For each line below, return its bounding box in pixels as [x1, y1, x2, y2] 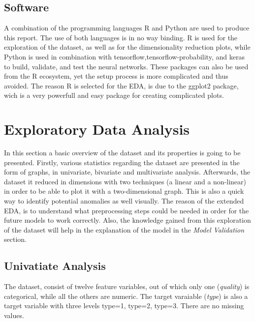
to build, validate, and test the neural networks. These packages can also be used [4, 61, 249, 71]
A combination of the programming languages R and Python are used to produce [4, 23, 250, 33]
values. [4, 310, 24, 320]
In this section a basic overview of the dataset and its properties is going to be [4, 147, 241, 158]
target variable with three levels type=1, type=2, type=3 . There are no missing [4, 300, 244, 311]
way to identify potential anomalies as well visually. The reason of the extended [4, 196, 244, 206]
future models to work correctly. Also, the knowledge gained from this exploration [4, 215, 251, 225]
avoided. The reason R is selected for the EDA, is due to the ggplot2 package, [4, 80, 239, 90]
